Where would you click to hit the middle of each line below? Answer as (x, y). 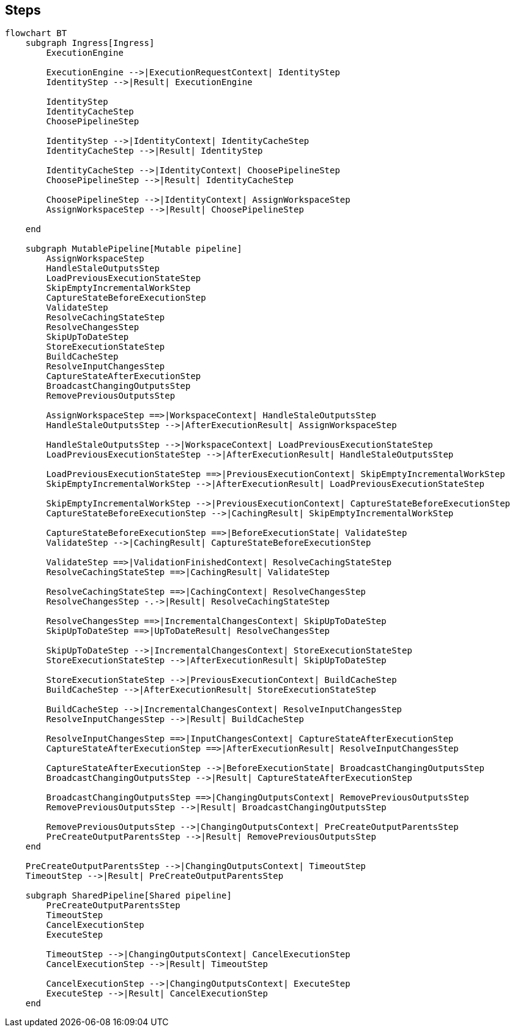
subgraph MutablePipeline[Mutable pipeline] (134, 249)
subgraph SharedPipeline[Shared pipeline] (128, 896)
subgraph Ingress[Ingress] (90, 43)
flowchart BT (36, 33)
